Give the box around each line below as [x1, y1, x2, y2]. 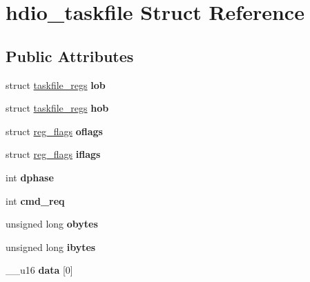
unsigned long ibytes [6, 239, 96, 254]
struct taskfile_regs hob [6, 101, 109, 115]
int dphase [6, 170, 54, 184]
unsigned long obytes [6, 216, 98, 231]
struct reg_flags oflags [6, 123, 103, 138]
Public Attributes [6, 45, 134, 66]
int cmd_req [6, 193, 65, 208]
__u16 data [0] [6, 263, 73, 277]
